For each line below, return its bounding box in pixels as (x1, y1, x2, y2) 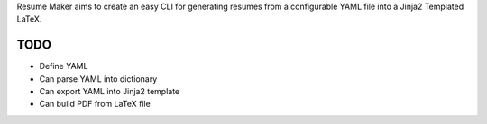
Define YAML (39, 61, 88, 72)
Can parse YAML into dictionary (39, 73, 158, 84)
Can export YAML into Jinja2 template (39, 86, 180, 97)
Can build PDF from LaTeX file (39, 99, 151, 110)
